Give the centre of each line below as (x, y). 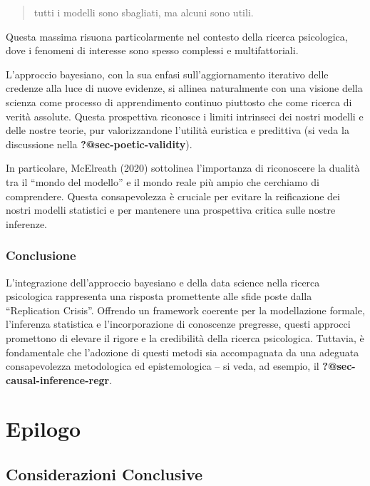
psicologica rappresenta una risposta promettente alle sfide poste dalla (159, 296)
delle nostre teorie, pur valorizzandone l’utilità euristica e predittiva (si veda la (178, 130)
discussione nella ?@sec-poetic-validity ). (99, 144)
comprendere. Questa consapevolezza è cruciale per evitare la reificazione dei (173, 196)
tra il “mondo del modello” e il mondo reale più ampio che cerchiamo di (163, 181)
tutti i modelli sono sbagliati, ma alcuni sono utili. (144, 12)
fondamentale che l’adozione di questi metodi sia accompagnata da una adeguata (183, 352)
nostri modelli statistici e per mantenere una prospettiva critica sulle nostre (171, 210)
